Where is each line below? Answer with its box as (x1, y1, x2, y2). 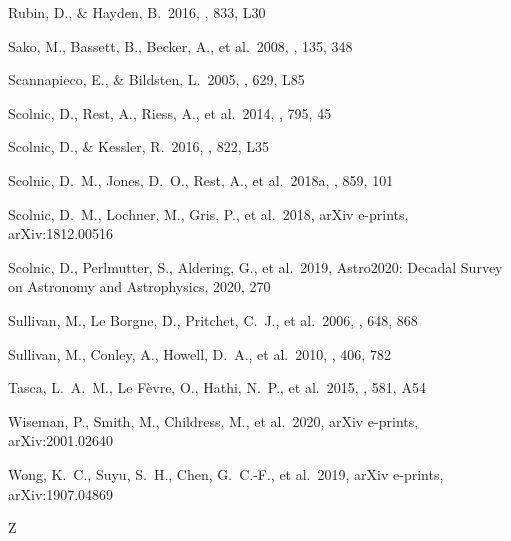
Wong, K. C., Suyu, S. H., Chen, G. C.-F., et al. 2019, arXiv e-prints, (8, 463, 444, 484)
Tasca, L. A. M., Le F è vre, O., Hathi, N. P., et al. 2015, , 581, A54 (8, 377, 426, 398)
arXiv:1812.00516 (8, 223, 114, 244)
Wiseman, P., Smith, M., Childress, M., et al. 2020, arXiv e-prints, (8, 410, 419, 431)
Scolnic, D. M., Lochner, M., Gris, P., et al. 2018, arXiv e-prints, (8, 203, 409, 224)
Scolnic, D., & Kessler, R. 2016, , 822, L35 (8, 136, 269, 157)
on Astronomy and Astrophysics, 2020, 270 (8, 276, 271, 297)
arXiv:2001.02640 (8, 430, 114, 451)
